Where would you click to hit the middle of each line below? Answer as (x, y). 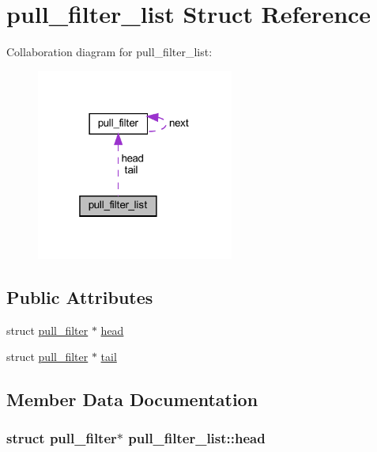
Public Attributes (80, 296)
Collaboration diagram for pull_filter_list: (109, 52)
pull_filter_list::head (197, 438)
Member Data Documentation (132, 399)
